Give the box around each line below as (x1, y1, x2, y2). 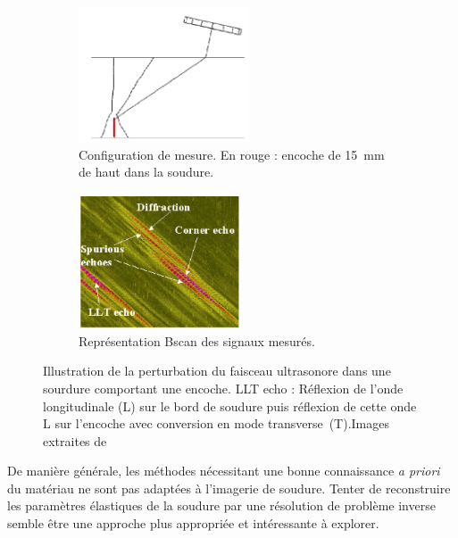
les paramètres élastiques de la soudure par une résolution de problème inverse (7, 496, 436, 515)
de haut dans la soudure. (79, 162, 214, 181)
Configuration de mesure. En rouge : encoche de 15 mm (79, 145, 385, 163)
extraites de (43, 431, 107, 450)
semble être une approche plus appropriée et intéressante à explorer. (7, 514, 379, 533)
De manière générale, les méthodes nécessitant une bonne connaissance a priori (7, 461, 440, 480)
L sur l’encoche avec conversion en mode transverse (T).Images (43, 414, 389, 433)
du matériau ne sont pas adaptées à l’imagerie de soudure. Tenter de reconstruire (7, 478, 451, 497)
